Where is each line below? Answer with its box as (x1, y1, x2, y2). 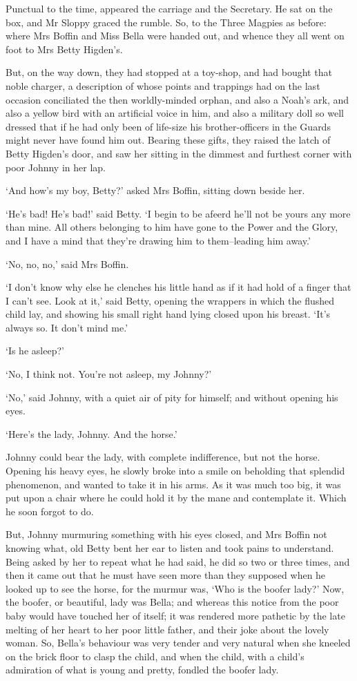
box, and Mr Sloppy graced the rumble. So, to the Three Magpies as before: (6, 15, 327, 29)
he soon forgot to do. (6, 503, 94, 518)
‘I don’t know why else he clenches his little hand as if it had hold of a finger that (6, 280, 351, 294)
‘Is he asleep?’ (6, 343, 64, 358)
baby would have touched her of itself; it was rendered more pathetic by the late (6, 608, 345, 622)
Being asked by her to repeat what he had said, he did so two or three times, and (6, 554, 350, 568)
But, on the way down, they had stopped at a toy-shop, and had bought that (6, 65, 332, 79)
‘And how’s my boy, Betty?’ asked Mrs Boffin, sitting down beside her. (6, 183, 305, 198)
